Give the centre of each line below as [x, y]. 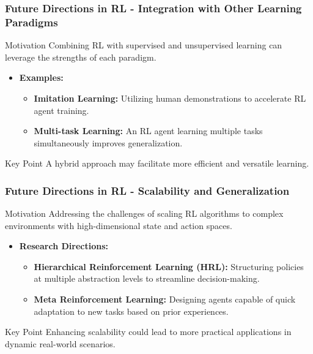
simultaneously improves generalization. [108, 142]
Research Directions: [64, 246]
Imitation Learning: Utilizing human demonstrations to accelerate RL [170, 98]
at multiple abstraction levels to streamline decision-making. [147, 278]
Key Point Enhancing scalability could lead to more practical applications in [148, 332]
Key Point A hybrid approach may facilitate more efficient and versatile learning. [157, 163]
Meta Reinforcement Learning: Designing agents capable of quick [165, 299]
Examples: [41, 77]
